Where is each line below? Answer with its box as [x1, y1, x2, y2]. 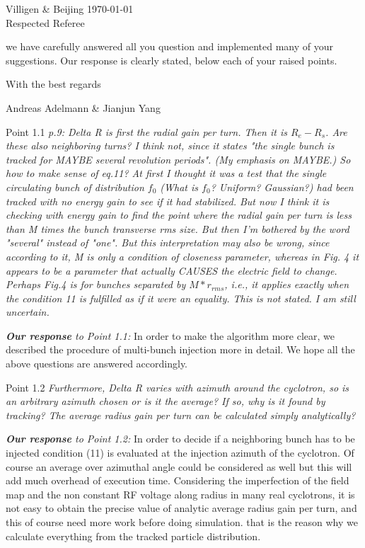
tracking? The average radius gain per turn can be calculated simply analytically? [6, 407, 356, 422]
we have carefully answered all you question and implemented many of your [6, 39, 334, 54]
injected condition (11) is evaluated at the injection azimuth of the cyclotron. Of [6, 445, 354, 460]
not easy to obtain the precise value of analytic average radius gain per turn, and [6, 501, 357, 515]
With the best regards [6, 76, 101, 91]
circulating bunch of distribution [6, 179, 144, 194]
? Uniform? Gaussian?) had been [210, 179, 354, 194]
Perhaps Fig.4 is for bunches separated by [6, 277, 186, 292]
